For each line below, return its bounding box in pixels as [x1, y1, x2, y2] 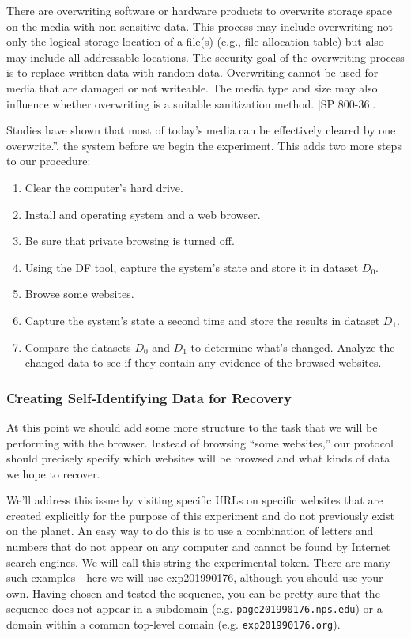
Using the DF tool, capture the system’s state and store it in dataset [25, 259, 359, 275]
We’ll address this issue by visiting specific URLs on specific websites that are [6, 492, 383, 508]
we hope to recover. [6, 465, 100, 481]
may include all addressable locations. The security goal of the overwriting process [6, 48, 405, 65]
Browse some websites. [25, 285, 134, 302]
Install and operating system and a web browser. [25, 206, 261, 222]
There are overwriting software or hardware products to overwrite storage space [6, 2, 393, 18]
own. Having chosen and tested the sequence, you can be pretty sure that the [6, 584, 380, 601]
